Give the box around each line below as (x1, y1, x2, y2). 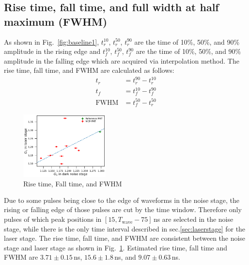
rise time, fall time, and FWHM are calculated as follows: (4, 65, 174, 75)
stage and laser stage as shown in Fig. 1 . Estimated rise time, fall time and (4, 242, 228, 252)
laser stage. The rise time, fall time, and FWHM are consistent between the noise (4, 233, 246, 243)
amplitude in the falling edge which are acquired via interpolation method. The (4, 55, 239, 66)
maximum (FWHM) (4, 14, 108, 29)
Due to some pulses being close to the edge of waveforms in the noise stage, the (4, 195, 240, 205)
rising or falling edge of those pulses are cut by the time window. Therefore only (4, 204, 242, 215)
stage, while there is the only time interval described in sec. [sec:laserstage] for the (4, 223, 246, 233)
